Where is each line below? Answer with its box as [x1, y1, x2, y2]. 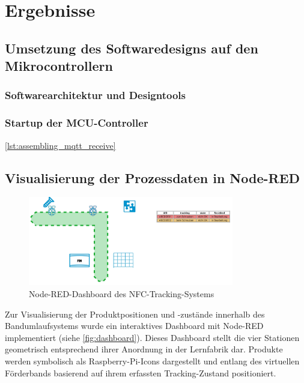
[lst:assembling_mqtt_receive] [5, 139, 116, 151]
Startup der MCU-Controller [5, 115, 148, 130]
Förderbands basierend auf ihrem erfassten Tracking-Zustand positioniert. [5, 366, 276, 379]
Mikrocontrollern [5, 56, 113, 75]
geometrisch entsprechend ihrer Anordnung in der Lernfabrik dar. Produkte [5, 343, 283, 355]
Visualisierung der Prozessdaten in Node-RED [5, 168, 300, 187]
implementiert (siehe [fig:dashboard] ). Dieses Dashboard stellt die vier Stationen [5, 331, 300, 343]
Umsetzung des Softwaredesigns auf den [5, 38, 258, 57]
